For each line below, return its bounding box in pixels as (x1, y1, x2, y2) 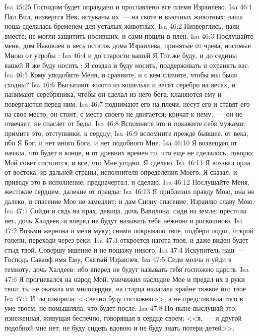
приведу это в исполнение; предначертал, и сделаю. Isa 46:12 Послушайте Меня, (4, 176, 250, 187)
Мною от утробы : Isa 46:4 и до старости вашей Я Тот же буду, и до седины (4, 50, 237, 60)
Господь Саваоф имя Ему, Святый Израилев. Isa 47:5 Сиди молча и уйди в (4, 254, 232, 265)
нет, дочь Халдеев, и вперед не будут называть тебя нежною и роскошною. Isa (4, 215, 243, 226)
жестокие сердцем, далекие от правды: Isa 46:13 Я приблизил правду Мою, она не (4, 186, 255, 197)
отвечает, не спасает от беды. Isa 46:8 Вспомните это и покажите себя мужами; (4, 118, 245, 129)
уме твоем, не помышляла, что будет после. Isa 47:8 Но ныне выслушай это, (4, 303, 237, 313)
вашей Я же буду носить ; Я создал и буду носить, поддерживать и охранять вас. (4, 60, 250, 70)
